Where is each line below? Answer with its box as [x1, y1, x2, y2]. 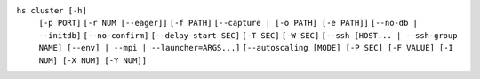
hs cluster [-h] [16, 5, 88, 15]
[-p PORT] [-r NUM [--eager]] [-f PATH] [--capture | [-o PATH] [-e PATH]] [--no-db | [38, 18, 418, 28]
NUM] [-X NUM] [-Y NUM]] [38, 55, 147, 66]
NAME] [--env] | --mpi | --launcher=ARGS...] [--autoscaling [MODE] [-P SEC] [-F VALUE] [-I [38, 43, 453, 53]
